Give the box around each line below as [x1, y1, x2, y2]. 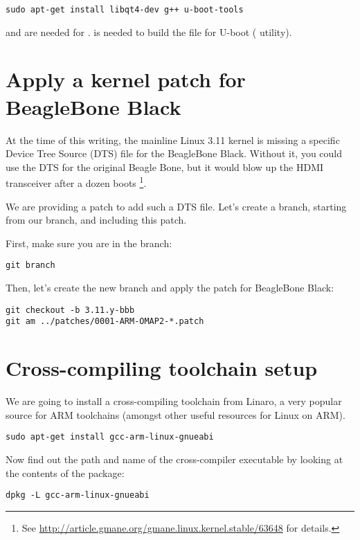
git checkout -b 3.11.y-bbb [6, 305, 135, 315]
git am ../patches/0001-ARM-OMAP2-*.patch [6, 316, 204, 327]
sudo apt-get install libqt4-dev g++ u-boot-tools [6, 5, 244, 15]
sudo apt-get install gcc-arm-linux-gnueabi [6, 432, 214, 442]
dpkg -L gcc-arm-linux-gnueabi [6, 490, 150, 501]
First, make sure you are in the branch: [6, 235, 172, 250]
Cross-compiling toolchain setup [6, 354, 318, 382]
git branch [6, 260, 55, 271]
